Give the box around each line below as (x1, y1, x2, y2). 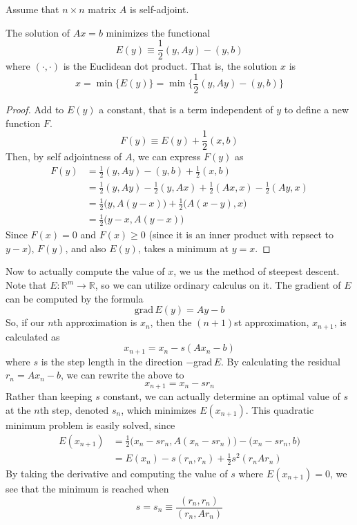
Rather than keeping (6, 389, 93, 403)
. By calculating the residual (221, 354, 340, 368)
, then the (150, 315, 192, 330)
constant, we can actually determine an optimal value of (103, 389, 340, 403)
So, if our (6, 315, 45, 330)
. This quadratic (245, 402, 314, 417)
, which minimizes (121, 402, 197, 417)
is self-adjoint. (129, 2, 189, 16)
